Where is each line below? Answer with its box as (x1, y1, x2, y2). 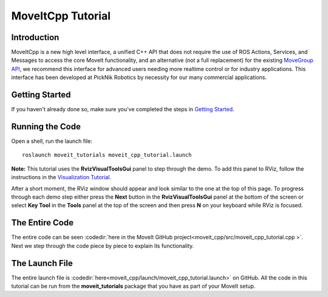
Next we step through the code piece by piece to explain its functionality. (11, 242, 194, 249)
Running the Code (11, 121, 81, 132)
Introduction (11, 32, 60, 43)
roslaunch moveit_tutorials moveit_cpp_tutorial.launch (22, 152, 192, 159)
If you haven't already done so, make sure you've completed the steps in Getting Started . (11, 106, 234, 113)
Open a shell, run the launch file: (11, 137, 92, 145)
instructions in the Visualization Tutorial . (11, 174, 112, 181)
